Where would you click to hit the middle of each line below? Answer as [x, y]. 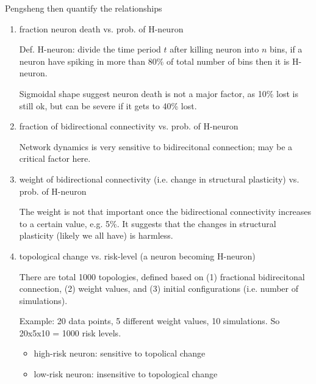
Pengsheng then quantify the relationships [84, 8]
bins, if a [286, 49]
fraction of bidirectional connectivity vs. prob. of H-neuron [129, 126]
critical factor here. [55, 158]
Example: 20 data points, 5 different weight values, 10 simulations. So [149, 321]
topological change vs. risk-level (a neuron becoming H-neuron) [137, 255]
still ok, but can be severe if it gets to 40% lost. [108, 105]
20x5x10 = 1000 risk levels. [70, 332]
